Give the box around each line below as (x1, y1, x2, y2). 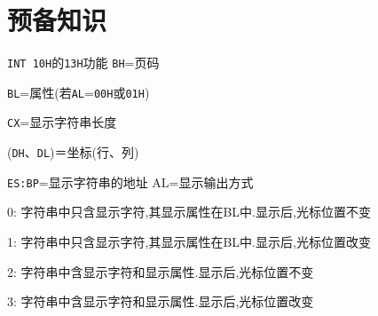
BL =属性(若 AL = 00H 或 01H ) (7, 83, 150, 101)
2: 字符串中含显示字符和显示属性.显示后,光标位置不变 (7, 262, 314, 280)
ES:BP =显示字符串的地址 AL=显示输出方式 (7, 172, 254, 191)
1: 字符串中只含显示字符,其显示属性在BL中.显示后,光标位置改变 (7, 233, 371, 250)
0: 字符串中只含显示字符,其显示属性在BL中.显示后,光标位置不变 (7, 202, 371, 221)
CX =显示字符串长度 (7, 113, 117, 131)
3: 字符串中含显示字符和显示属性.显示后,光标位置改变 (7, 292, 314, 311)
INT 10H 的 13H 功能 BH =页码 (7, 53, 160, 72)
